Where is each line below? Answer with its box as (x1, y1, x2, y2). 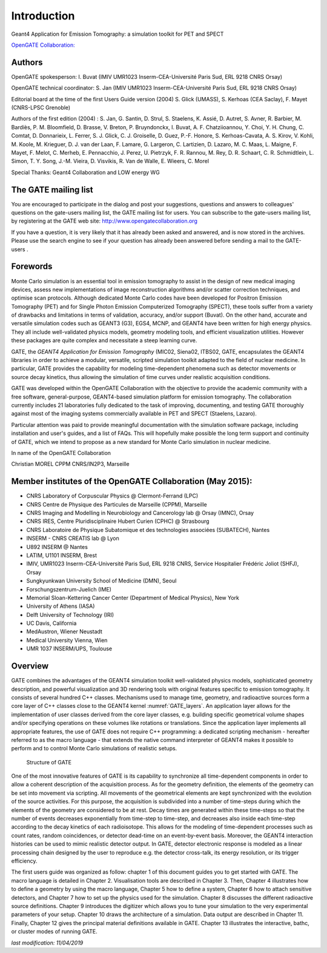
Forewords (11, 261, 53, 272)
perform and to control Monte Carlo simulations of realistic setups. (11, 745, 177, 752)
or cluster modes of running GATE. (11, 928, 98, 935)
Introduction (11, 9, 75, 22)
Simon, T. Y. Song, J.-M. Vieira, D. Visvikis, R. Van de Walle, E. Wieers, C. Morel (11, 158, 209, 165)
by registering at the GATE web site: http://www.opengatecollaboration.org (11, 217, 198, 224)
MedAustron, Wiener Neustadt (26, 628, 103, 635)
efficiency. (11, 857, 38, 864)
